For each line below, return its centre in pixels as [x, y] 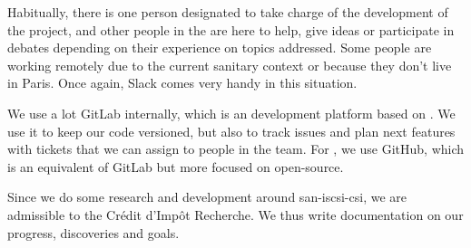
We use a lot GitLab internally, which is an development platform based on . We [231, 113]
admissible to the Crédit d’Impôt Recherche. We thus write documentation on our [235, 214]
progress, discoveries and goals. [93, 232]
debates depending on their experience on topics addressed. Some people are [220, 48]
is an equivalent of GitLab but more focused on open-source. [176, 166]
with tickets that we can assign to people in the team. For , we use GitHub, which [236, 149]
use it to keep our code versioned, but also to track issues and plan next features [231, 131]
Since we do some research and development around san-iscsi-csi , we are [207, 197]
